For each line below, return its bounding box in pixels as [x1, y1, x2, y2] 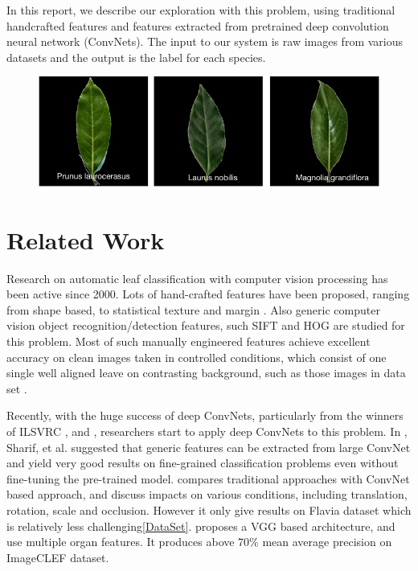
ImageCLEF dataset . [6, 548, 109, 565]
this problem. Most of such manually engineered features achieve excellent [6, 333, 371, 349]
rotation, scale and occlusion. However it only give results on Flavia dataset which [6, 501, 412, 518]
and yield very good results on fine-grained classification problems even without [6, 454, 399, 471]
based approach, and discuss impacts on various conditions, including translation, [6, 486, 408, 503]
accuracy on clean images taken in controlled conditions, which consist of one [6, 348, 387, 365]
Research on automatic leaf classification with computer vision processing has [6, 269, 388, 286]
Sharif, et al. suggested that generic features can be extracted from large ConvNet [6, 438, 411, 455]
